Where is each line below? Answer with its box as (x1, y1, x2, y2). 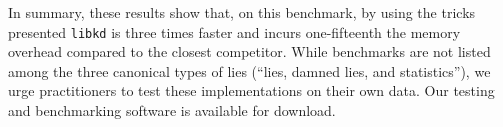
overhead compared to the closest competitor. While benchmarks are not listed (8, 41, 491, 62)
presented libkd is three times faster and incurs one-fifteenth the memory (8, 21, 461, 42)
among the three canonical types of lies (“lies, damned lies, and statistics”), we (8, 60, 491, 81)
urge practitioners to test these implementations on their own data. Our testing (8, 80, 495, 101)
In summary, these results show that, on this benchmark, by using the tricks (8, 2, 476, 22)
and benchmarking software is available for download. (8, 100, 336, 121)
